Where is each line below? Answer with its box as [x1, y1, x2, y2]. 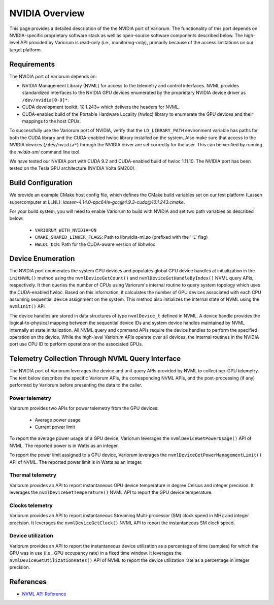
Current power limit [35, 424, 76, 430]
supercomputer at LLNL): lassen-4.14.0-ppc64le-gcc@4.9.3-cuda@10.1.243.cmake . [9, 199, 185, 205]
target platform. [9, 46, 42, 53]
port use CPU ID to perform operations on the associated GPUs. [9, 341, 143, 347]
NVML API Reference [22, 591, 66, 597]
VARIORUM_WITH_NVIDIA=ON [35, 227, 96, 233]
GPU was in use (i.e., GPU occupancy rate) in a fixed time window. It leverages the [9, 550, 182, 556]
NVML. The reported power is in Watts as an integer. [9, 442, 119, 449]
